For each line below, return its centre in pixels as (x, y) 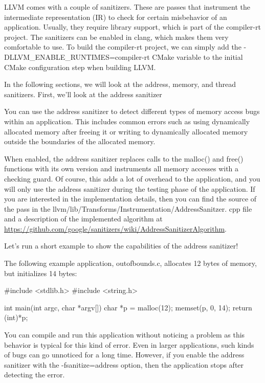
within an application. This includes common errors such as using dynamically (127, 121)
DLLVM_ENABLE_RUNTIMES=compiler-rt (77, 57)
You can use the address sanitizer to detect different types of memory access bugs (132, 111)
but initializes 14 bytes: (41, 273)
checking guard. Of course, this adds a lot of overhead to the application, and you (132, 178)
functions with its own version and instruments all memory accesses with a (122, 168)
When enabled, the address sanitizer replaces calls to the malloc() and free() (124, 158)
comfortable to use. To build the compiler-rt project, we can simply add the (123, 47)
